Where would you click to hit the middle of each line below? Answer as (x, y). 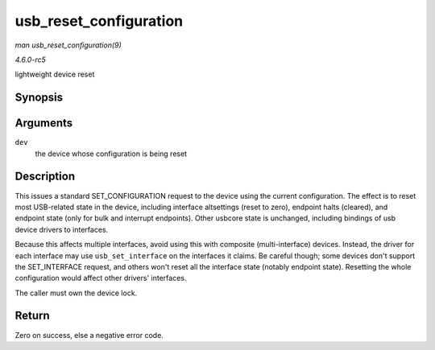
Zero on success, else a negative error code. (89, 335)
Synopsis (39, 98)
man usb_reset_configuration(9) (68, 45)
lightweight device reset (55, 74)
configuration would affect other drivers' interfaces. (101, 278)
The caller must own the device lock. (76, 293)
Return (32, 316)
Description (45, 177)
